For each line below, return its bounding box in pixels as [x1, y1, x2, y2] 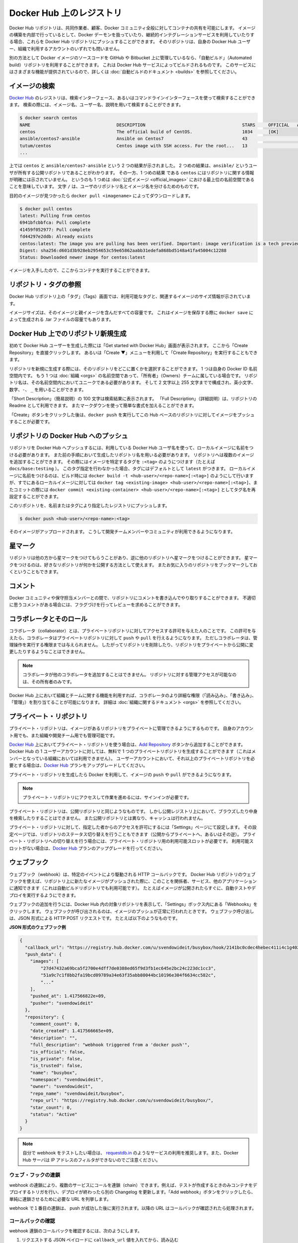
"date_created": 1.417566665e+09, [30, 1028, 114, 1034]
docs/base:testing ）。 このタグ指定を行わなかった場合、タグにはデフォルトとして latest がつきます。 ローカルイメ [9, 465, 256, 472]
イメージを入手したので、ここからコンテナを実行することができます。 [9, 267, 152, 273]
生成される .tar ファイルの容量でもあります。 [21, 316, 114, 323]
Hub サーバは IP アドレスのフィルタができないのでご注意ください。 [22, 1156, 161, 1163]
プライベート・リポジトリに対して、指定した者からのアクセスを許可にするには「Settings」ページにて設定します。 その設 [9, 824, 257, 830]
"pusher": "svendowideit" [30, 1000, 93, 1006]
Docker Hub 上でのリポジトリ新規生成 [9, 330, 127, 338]
